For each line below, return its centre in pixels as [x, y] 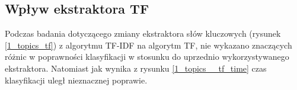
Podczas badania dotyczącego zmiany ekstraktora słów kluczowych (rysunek [143, 33]
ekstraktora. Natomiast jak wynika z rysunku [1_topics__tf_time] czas [136, 68]
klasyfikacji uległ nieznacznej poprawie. [76, 80]
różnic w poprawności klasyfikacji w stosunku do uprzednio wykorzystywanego [147, 57]
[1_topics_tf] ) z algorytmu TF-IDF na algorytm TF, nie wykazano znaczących [148, 45]
